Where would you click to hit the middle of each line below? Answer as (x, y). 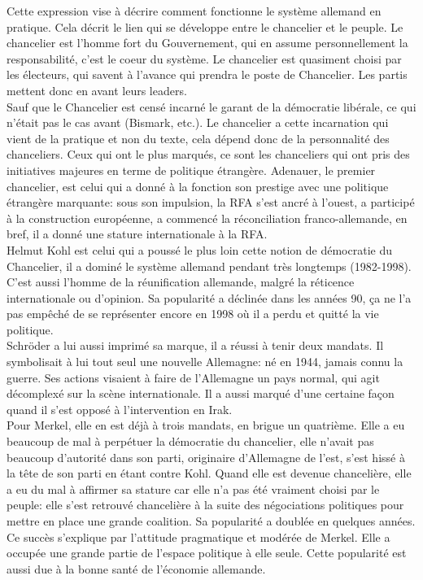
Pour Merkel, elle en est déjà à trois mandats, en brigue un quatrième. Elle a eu (206, 425)
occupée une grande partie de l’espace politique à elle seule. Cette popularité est (207, 553)
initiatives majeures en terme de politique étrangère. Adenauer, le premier (191, 170)
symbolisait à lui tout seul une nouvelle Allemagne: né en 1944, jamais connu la (205, 362)
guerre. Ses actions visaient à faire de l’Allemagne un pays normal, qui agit (193, 377)
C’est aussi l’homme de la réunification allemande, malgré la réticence (181, 282)
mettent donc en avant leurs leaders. (97, 90)
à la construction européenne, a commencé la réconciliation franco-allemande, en (207, 218)
